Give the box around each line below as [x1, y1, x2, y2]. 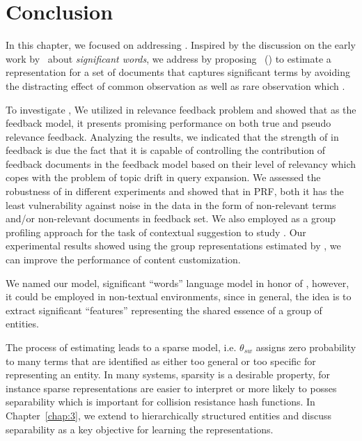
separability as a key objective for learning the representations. [6, 421, 274, 436]
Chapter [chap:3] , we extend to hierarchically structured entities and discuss [6, 408, 332, 422]
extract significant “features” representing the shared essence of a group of [6, 302, 322, 317]
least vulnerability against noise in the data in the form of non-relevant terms [6, 197, 336, 212]
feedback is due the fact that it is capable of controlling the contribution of [6, 143, 326, 157]
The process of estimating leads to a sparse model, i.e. [6, 340, 237, 354]
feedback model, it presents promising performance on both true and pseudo [6, 116, 331, 130]
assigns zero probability [255, 340, 356, 354]
